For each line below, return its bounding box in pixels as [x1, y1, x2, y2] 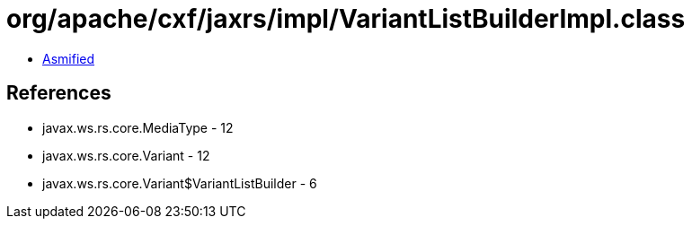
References [6, 82, 111, 105]
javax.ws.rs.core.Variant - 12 [42, 147, 210, 163]
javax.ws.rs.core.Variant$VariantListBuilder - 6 [42, 175, 317, 191]
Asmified [42, 50, 95, 66]
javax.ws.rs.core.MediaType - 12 [42, 119, 234, 135]
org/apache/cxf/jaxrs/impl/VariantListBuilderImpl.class [6, 4, 686, 34]
